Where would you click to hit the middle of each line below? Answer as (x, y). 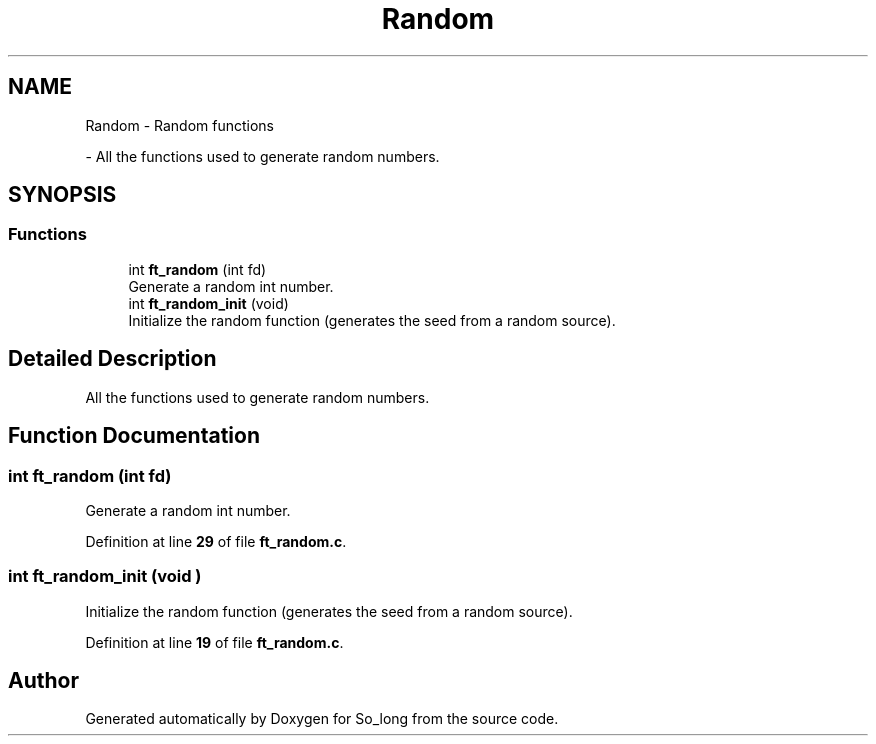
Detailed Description (112, 359)
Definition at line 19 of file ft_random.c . (214, 642)
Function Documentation (134, 436)
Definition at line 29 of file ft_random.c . (216, 541)
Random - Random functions (180, 125)
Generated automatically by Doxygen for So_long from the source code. (322, 719)
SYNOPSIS (62, 195)
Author (43, 681)
